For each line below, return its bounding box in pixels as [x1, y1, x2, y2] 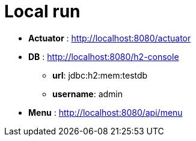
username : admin [52, 88, 123, 99]
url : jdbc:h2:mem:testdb [52, 70, 148, 80]
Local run [4, 1, 81, 22]
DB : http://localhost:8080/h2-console [28, 51, 179, 62]
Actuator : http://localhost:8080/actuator [28, 32, 191, 43]
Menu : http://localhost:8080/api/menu [28, 107, 183, 118]
